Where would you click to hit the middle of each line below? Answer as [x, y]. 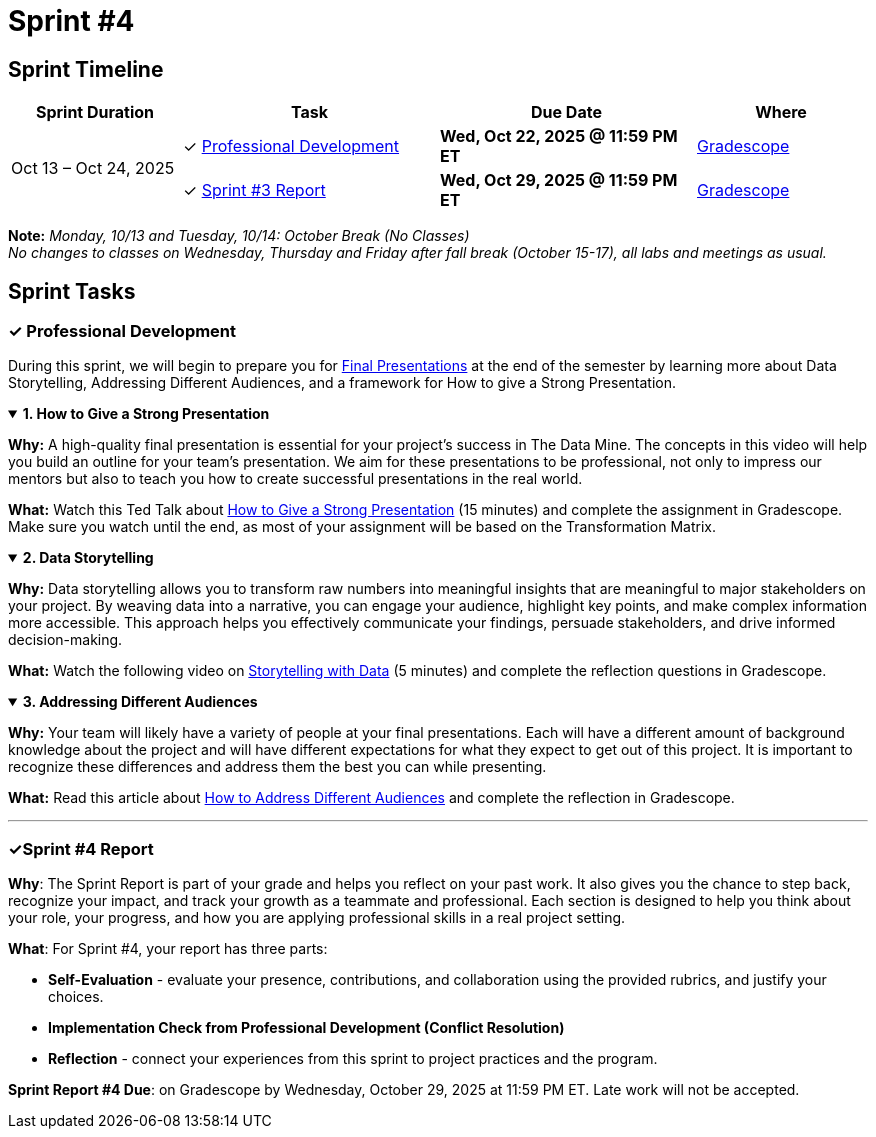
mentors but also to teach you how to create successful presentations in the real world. [295, 479]
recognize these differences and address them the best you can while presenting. [277, 767]
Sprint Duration [95, 112]
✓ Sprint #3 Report [254, 190]
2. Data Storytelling [88, 558]
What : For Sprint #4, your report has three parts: [168, 949]
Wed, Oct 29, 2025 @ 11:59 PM [559, 180]
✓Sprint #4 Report [81, 848]
